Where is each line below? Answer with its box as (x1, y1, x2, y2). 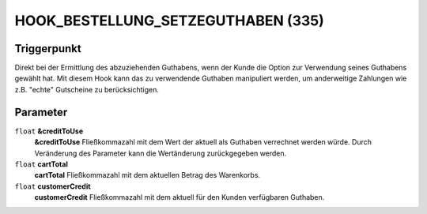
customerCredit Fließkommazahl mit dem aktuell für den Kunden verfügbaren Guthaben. (34, 193, 325, 202)
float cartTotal (14, 159, 69, 169)
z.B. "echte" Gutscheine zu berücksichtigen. (14, 84, 160, 94)
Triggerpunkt (14, 42, 82, 55)
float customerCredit (14, 182, 91, 191)
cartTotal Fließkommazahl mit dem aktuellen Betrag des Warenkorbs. (34, 171, 261, 180)
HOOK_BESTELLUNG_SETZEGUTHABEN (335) (14, 12, 324, 29)
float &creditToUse (14, 126, 83, 136)
